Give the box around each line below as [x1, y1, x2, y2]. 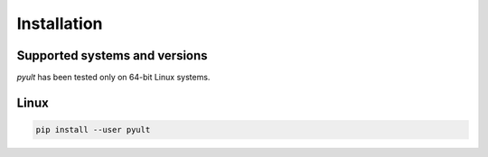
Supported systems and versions [16, 48, 208, 63]
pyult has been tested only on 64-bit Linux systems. [16, 72, 211, 83]
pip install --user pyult [35, 125, 151, 135]
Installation [16, 14, 103, 33]
